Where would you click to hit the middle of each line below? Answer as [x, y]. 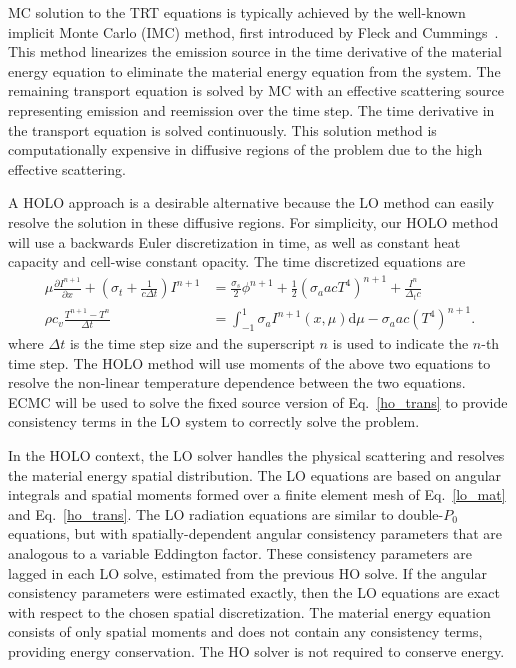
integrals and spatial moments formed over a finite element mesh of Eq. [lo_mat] [257, 494]
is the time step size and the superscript [192, 343]
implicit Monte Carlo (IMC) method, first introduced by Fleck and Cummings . [253, 31]
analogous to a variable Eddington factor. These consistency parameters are [240, 552]
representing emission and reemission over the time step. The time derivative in [251, 109]
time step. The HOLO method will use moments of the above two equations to [249, 362]
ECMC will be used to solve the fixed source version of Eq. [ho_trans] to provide [258, 401]
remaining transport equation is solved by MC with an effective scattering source [256, 90]
